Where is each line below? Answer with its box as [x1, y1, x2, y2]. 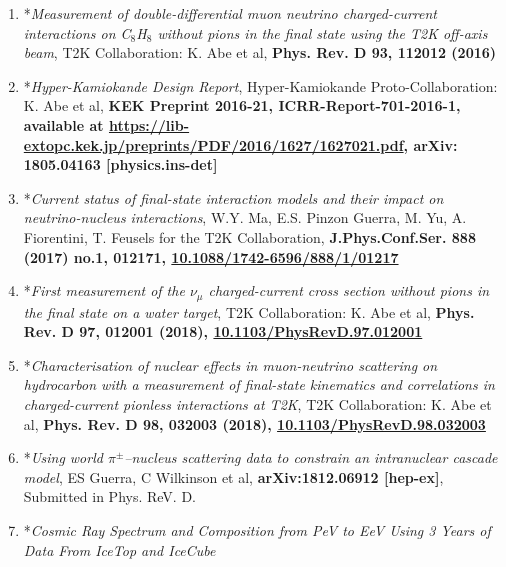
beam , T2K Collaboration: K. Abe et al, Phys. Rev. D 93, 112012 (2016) [23, 42, 497, 63]
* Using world [23, 447, 103, 468]
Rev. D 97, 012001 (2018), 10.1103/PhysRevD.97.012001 [23, 321, 423, 342]
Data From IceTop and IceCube [23, 539, 216, 560]
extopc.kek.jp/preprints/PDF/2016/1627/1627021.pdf [23, 134, 404, 155]
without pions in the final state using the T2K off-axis [157, 22, 488, 43]
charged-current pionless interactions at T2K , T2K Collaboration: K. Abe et [23, 393, 492, 414]
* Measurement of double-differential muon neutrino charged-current [23, 3, 437, 23]
